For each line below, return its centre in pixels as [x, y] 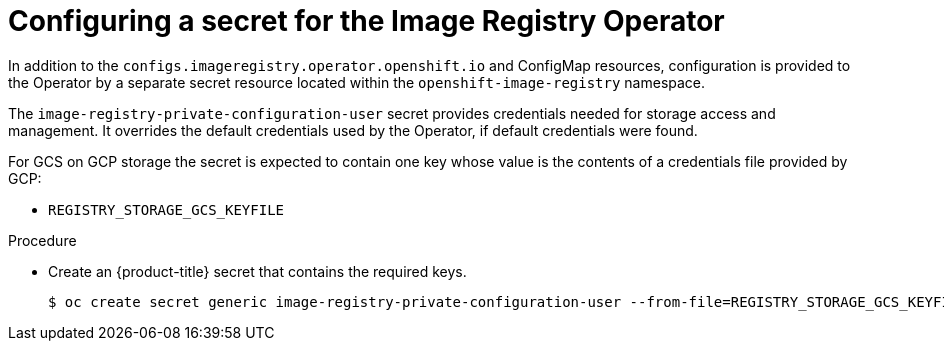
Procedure [42, 240]
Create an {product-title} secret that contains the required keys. [257, 271]
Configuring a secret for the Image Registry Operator [366, 21]
